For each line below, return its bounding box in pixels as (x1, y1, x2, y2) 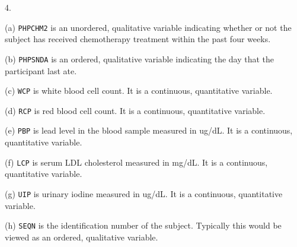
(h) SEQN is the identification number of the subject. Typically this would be (5, 219, 282, 232)
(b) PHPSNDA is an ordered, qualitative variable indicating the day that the (5, 52, 274, 65)
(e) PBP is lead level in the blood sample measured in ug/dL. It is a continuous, (5, 124, 293, 137)
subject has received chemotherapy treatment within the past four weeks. (5, 33, 271, 45)
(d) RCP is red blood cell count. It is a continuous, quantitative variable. (5, 104, 266, 116)
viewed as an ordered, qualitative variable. (5, 230, 158, 243)
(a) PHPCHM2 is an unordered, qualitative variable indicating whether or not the (5, 21, 292, 33)
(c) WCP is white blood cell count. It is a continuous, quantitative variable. (5, 84, 273, 97)
